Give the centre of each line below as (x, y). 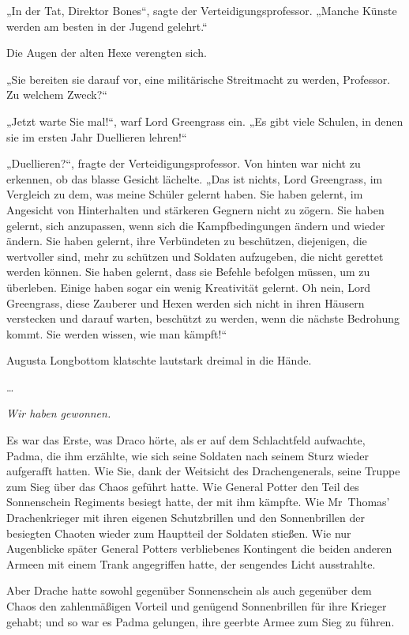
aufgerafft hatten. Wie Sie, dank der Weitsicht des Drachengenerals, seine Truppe (203, 471)
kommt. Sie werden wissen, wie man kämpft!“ (116, 333)
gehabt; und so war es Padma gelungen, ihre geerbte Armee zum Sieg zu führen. (201, 621)
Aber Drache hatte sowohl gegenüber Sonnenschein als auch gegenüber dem (189, 590)
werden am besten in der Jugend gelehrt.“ (107, 26)
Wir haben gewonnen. (59, 413)
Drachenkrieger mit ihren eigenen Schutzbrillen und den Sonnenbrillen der (186, 518)
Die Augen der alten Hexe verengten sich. (107, 53)
